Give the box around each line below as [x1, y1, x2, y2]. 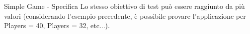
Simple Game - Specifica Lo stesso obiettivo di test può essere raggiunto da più [4, 1, 245, 11]
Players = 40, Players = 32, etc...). [4, 20, 110, 31]
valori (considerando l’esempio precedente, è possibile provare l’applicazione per [4, 10, 246, 21]
